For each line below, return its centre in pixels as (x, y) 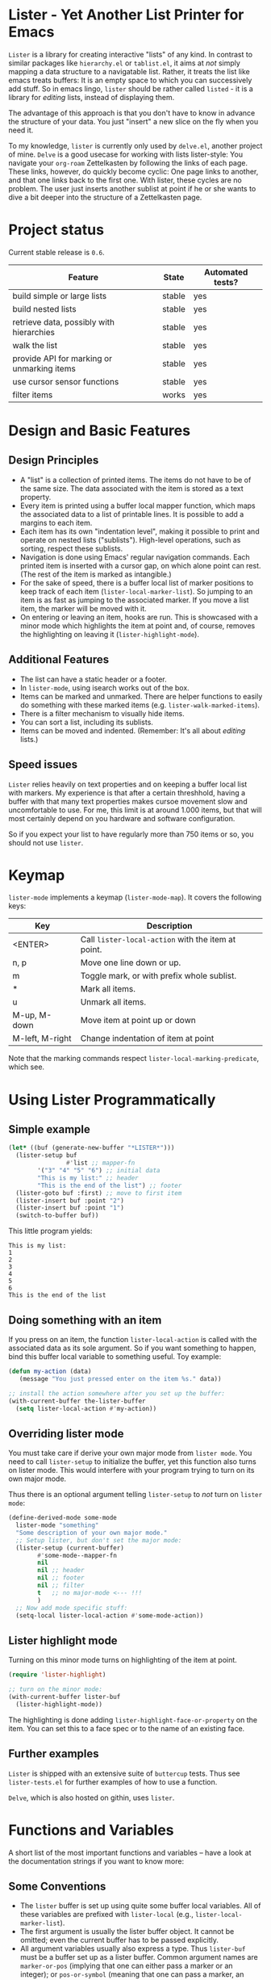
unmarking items (44, 368)
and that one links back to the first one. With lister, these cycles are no (125, 180)
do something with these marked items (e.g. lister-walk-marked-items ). (140, 705)
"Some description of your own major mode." (92, 1533)
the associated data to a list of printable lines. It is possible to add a (132, 514)
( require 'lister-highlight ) (57, 1675)
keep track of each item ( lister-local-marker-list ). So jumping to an (136, 591)
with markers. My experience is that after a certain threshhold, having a (127, 792)
